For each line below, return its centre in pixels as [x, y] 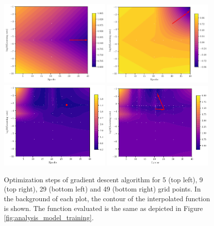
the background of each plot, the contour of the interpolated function [107, 198]
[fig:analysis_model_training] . [49, 217]
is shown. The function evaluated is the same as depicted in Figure [103, 208]
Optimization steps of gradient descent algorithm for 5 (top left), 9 [104, 179]
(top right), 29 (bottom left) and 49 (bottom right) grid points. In [102, 189]
